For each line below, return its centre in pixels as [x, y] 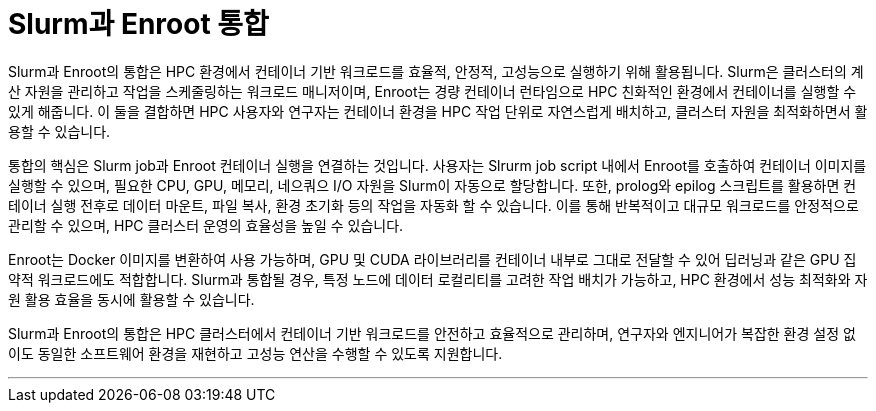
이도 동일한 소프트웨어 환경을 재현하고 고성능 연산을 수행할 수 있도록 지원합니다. [255, 353]
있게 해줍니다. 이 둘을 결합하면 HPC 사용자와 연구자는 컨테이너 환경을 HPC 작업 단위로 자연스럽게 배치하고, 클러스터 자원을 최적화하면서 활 [438, 111]
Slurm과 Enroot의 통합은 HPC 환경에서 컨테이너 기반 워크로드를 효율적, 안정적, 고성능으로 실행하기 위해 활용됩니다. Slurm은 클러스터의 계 [436, 71]
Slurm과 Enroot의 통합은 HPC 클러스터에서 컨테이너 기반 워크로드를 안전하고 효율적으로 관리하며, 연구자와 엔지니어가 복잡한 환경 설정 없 [432, 333]
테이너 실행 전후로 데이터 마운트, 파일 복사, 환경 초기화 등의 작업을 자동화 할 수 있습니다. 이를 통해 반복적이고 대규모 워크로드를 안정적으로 [433, 205]
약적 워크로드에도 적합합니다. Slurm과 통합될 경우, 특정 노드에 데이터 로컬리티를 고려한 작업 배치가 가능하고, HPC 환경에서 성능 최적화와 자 [438, 279]
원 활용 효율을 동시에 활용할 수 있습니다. [131, 299]
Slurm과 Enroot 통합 [138, 24]
